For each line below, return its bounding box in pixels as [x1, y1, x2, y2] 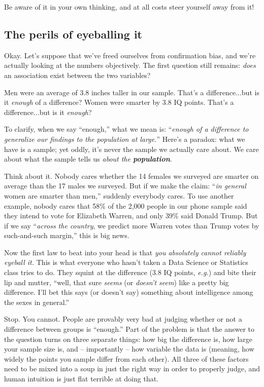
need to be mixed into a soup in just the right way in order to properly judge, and [4, 363, 260, 374]
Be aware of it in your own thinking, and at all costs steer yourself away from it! [4, 2, 254, 12]
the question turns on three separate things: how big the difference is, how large [4, 333, 253, 344]
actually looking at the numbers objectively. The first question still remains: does [4, 60, 256, 70]
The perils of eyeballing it [4, 26, 142, 42]
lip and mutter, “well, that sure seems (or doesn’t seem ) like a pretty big [4, 277, 229, 287]
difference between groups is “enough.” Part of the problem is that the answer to [4, 324, 254, 334]
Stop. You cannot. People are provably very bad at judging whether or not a [4, 314, 242, 324]
